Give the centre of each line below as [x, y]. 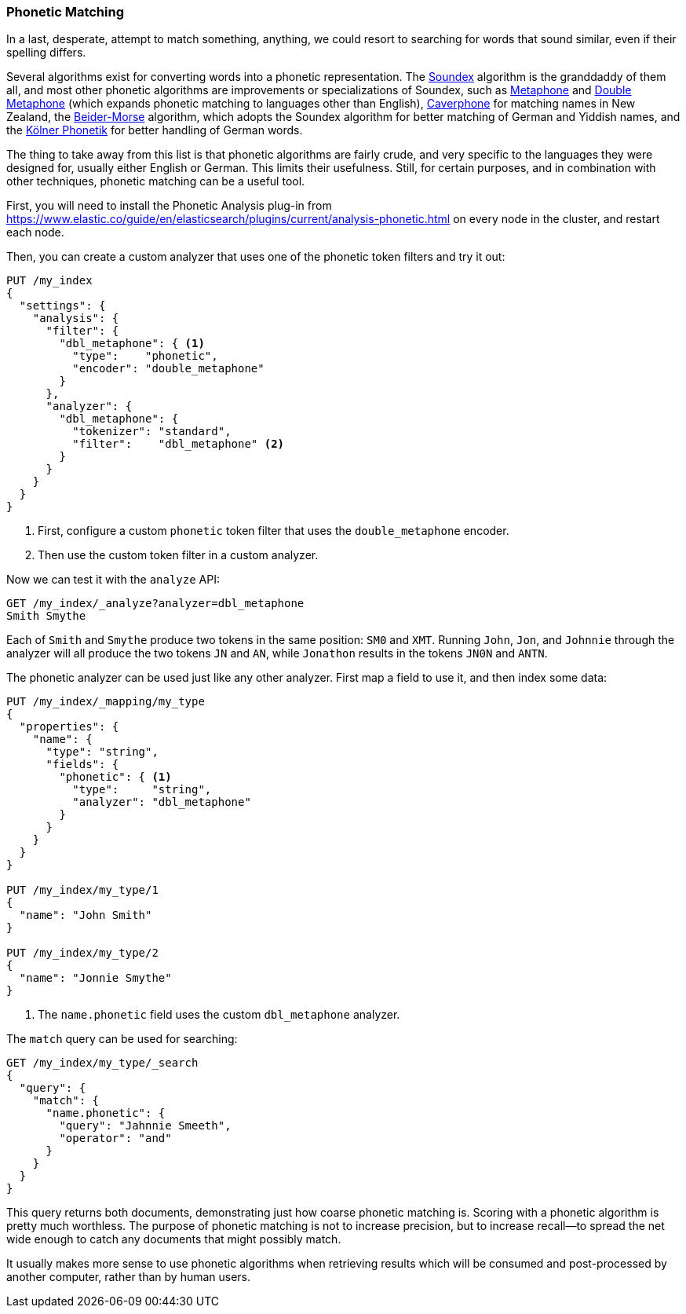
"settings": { [62, 306]
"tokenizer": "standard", [152, 432]
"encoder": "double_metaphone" [168, 369]
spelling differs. [46, 53]
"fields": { [82, 765]
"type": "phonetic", [145, 356]
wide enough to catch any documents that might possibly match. [174, 1239]
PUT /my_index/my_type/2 [82, 953]
